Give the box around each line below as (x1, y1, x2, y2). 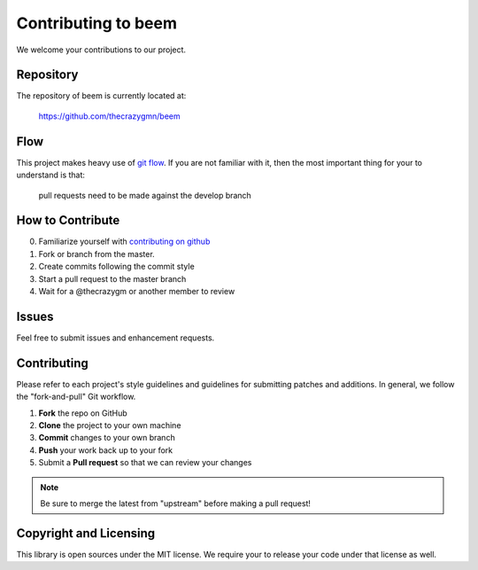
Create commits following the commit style (38, 262, 195, 272)
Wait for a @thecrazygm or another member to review (38, 286, 235, 296)
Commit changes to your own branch (38, 433, 176, 443)
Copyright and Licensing (16, 526, 156, 541)
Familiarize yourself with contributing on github (38, 236, 211, 247)
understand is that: (16, 169, 86, 181)
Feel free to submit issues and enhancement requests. (16, 332, 215, 343)
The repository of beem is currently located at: (16, 90, 187, 101)
